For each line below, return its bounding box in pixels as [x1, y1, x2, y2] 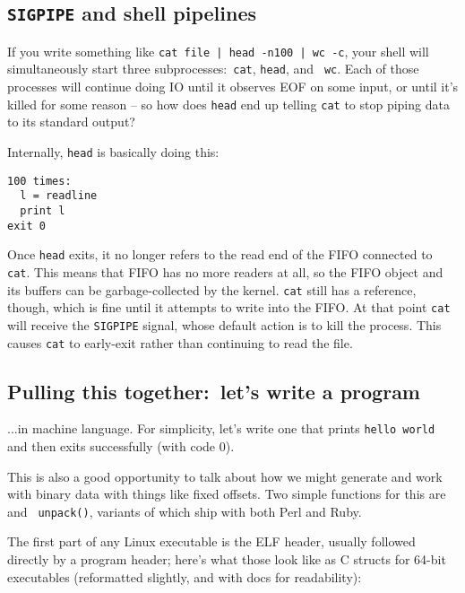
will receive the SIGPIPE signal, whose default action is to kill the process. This [7, 315, 442, 334]
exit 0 [7, 219, 46, 232]
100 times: [7, 174, 72, 187]
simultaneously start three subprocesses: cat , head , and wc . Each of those [7, 59, 419, 78]
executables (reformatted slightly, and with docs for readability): [7, 567, 362, 586]
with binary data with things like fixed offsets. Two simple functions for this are [7, 484, 446, 503]
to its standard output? [7, 112, 135, 131]
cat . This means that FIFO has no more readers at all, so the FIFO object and [7, 262, 443, 281]
